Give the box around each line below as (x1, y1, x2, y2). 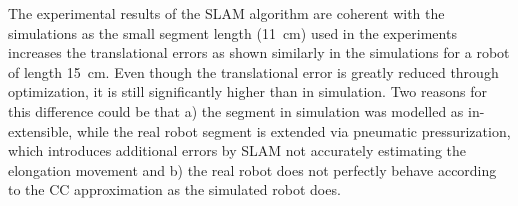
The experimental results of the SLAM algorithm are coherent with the (8, 3, 445, 23)
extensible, (8, 120, 73, 141)
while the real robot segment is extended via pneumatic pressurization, (76, 120, 511, 141)
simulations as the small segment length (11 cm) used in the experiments (8, 22, 457, 43)
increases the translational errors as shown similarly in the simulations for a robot (8, 42, 510, 63)
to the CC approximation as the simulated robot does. (8, 179, 341, 200)
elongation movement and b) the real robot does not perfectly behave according (8, 159, 497, 180)
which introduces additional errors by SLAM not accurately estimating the (8, 140, 466, 161)
